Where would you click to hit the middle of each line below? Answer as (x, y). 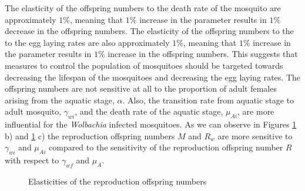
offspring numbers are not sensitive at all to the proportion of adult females (141, 88)
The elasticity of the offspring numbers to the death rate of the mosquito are (143, 8)
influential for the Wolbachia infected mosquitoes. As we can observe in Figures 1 (151, 124)
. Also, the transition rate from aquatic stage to (208, 100)
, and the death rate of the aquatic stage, (149, 111)
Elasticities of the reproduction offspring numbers (118, 181)
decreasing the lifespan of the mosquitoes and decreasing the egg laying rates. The (152, 77)
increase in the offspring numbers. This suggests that (203, 54)
